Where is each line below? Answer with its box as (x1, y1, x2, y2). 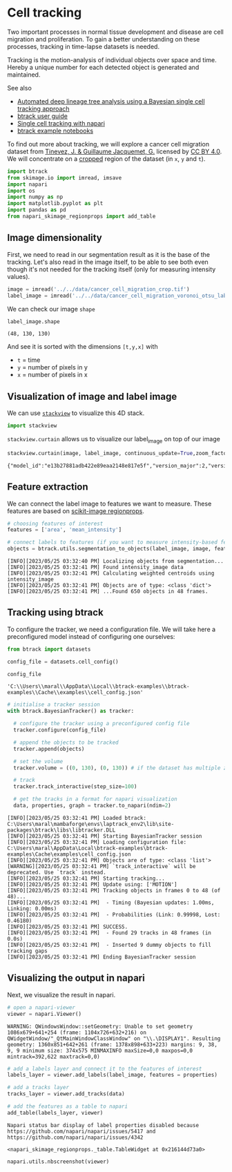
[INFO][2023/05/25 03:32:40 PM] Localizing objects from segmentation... (7, 558, 224, 565)
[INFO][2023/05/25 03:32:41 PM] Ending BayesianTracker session (7, 953, 196, 961)
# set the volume (13, 758, 64, 765)
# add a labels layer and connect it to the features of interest (7, 1065, 202, 1072)
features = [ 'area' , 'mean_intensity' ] (7, 526, 122, 533)
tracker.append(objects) (13, 745, 85, 752)
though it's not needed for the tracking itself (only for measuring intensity (7, 265, 216, 273)
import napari (7, 181, 48, 188)
